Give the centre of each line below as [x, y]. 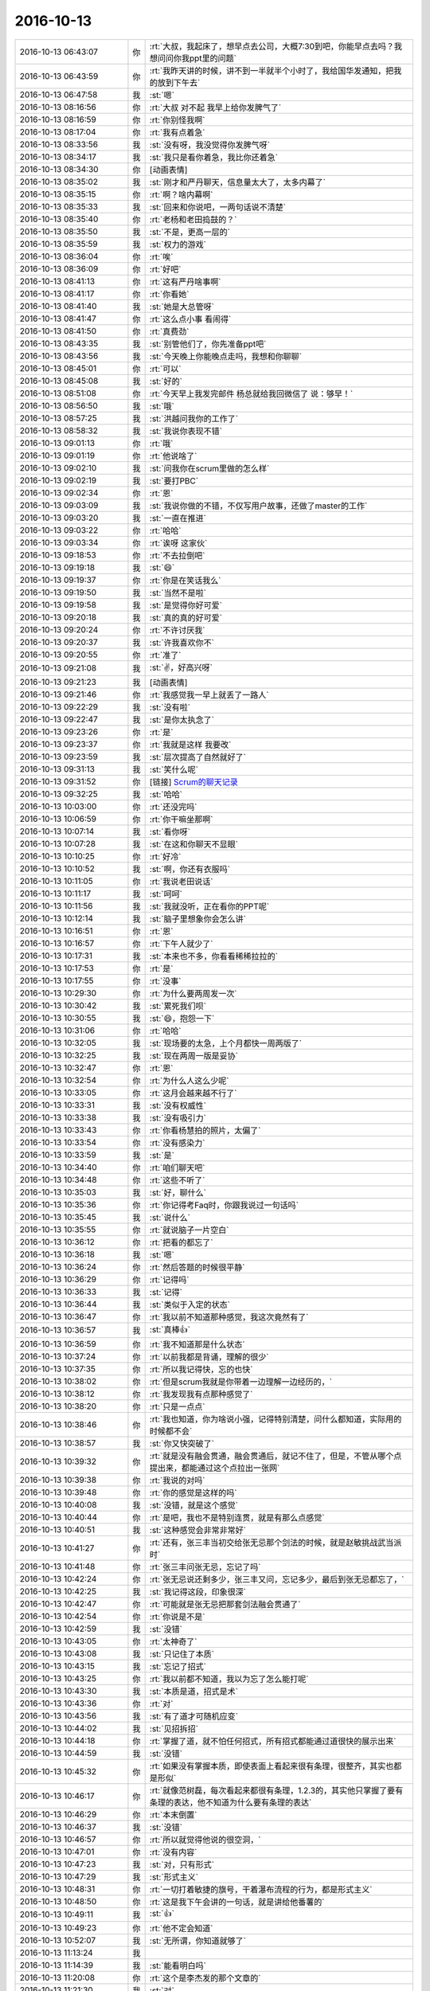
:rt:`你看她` [169, 294]
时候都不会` [171, 1431]
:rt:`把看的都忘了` [181, 1242]
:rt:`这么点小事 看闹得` [190, 319]
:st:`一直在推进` [178, 518]
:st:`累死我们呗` [178, 1006]
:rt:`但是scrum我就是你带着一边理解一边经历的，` [240, 1382]
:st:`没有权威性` [178, 1105]
